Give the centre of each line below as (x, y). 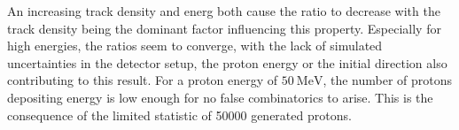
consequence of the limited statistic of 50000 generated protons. (179, 115)
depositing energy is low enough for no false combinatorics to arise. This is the (220, 97)
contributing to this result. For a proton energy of (143, 80)
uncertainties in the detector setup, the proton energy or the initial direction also (227, 62)
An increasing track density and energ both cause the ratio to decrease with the (224, 11)
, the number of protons (388, 80)
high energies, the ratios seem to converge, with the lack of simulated (195, 46)
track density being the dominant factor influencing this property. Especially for (224, 28)
